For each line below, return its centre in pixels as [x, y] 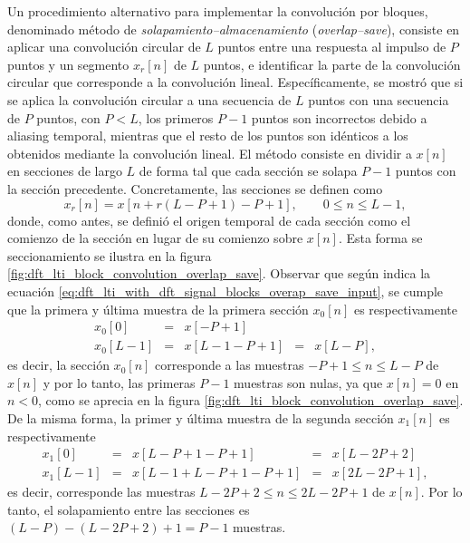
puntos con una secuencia [379, 99]
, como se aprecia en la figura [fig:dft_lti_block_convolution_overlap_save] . [251, 400]
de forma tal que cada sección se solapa [248, 171]
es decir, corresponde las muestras [101, 492]
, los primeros [176, 117]
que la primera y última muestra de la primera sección [158, 309]
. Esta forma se [380, 238]
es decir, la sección [58, 365]
